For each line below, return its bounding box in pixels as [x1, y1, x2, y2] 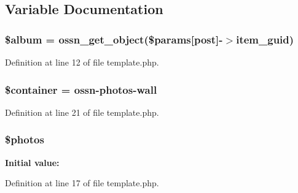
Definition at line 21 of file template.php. [5, 105, 159, 118]
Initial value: [5, 156, 60, 168]
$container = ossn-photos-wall [5, 81, 157, 97]
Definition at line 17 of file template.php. [5, 176, 159, 189]
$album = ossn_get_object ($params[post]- [5, 31, 223, 47]
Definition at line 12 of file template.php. [5, 56, 159, 68]
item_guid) [236, 31, 294, 47]
